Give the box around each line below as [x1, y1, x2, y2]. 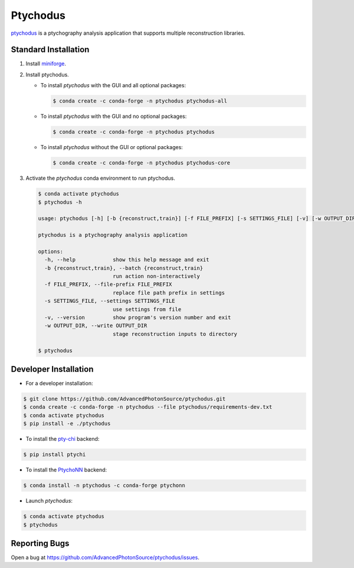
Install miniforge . [25, 60, 66, 67]
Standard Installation [11, 45, 90, 55]
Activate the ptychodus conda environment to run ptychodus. [25, 174, 175, 182]
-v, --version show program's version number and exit [44, 314, 231, 321]
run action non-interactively [112, 273, 200, 280]
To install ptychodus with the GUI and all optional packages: [40, 82, 186, 89]
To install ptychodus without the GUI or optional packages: [40, 144, 183, 151]
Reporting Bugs [11, 538, 70, 548]
